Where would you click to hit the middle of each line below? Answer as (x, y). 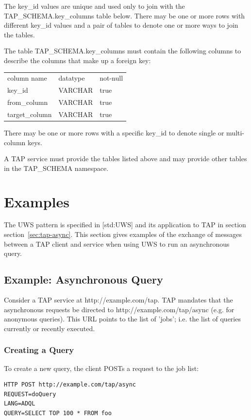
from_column (28, 102)
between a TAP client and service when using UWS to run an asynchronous (117, 244)
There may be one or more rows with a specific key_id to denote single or (114, 132)
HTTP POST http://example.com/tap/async (70, 385)
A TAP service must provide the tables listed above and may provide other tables (125, 159)
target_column (30, 114)
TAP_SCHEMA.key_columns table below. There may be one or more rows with (125, 15)
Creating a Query (39, 350)
